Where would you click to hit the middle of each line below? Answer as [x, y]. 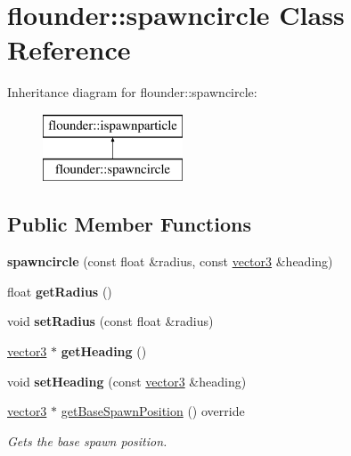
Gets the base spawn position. [87, 440]
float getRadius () [60, 291]
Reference [69, 49]
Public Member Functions [129, 224]
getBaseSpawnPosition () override [153, 411]
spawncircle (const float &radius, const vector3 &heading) [170, 261]
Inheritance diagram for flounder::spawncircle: [132, 92]
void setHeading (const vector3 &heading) [127, 381]
